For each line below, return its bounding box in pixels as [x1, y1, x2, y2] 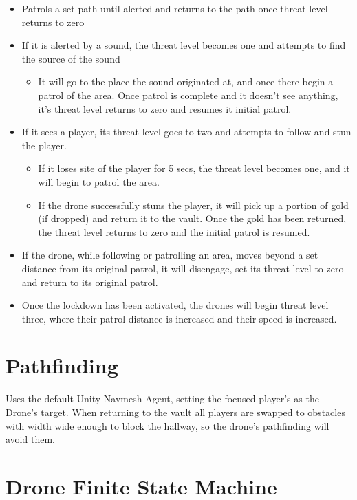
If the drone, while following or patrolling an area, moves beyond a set [21, 248, 318, 262]
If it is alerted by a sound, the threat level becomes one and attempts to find [21, 38, 346, 52]
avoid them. [6, 432, 55, 446]
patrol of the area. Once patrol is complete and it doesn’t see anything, [38, 87, 338, 102]
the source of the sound [21, 51, 120, 65]
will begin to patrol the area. [38, 174, 160, 188]
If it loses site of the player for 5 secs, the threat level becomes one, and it [38, 161, 350, 175]
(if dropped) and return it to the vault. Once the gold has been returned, [38, 211, 347, 226]
